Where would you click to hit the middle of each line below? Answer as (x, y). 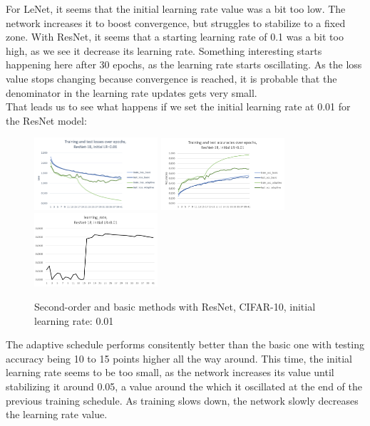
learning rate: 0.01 (74, 320)
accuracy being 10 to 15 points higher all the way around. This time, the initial (179, 358)
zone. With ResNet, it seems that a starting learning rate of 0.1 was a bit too (175, 37)
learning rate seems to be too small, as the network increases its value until (170, 372)
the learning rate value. (57, 414)
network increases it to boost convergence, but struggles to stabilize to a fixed (176, 22)
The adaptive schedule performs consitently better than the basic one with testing (185, 344)
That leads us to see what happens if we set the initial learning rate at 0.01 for (178, 106)
